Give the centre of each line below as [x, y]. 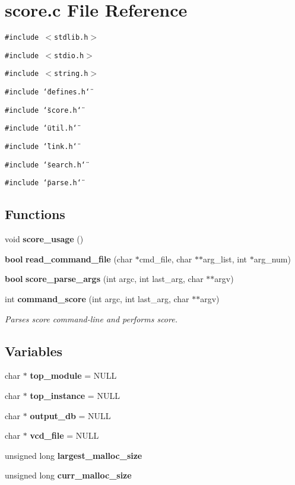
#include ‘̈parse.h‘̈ [43, 183]
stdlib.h [71, 38]
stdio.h [69, 56]
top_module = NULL [73, 375]
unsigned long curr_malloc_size [68, 475]
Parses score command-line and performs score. [91, 318]
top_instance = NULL [75, 395]
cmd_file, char [166, 259]
